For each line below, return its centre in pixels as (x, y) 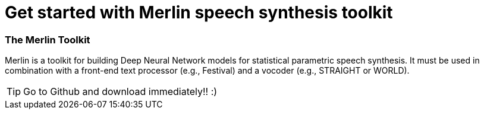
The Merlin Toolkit (48, 39)
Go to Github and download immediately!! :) (120, 92)
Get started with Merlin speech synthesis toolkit (199, 12)
